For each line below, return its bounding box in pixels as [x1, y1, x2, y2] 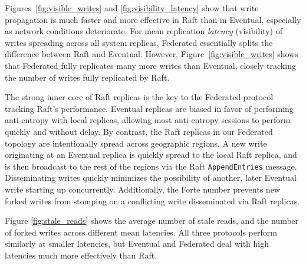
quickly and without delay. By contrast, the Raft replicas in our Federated [5, 125, 273, 137]
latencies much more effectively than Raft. [5, 249, 157, 261]
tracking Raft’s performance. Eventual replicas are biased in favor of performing [5, 102, 294, 114]
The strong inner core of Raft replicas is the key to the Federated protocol [5, 91, 274, 103]
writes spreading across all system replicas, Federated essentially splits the [5, 36, 273, 48]
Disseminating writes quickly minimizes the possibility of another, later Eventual [5, 171, 297, 184]
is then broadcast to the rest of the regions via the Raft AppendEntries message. [5, 160, 297, 172]
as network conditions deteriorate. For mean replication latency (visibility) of [5, 25, 282, 37]
